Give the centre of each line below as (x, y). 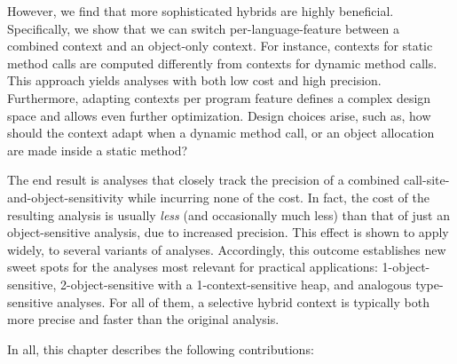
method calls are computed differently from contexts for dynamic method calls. (222, 63)
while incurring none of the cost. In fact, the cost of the (278, 197)
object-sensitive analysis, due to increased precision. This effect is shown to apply (228, 232)
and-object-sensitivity (66, 197)
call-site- (426, 180)
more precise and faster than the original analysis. (143, 319)
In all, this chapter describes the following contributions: (161, 348)
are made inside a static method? (98, 150)
